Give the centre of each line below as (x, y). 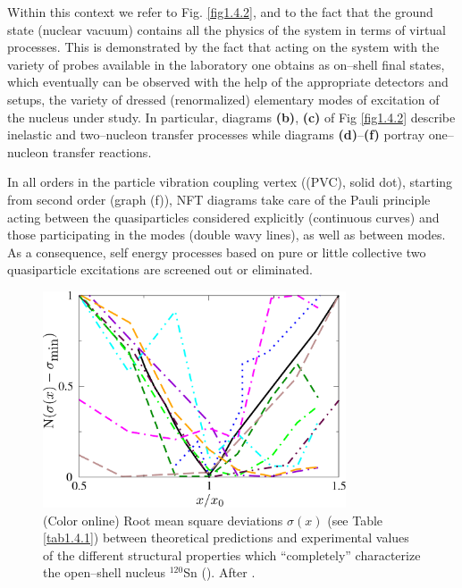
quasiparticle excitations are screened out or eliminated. (160, 269)
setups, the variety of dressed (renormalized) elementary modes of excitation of (223, 99)
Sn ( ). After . (219, 572)
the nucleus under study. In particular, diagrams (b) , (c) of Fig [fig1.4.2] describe (231, 117)
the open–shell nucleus (105, 572)
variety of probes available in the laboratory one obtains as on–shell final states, (226, 64)
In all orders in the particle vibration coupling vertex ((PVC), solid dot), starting (230, 182)
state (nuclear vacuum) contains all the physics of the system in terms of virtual (227, 29)
